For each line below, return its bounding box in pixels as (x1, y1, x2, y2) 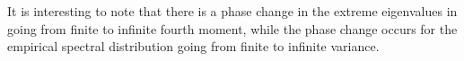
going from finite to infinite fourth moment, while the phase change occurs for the (7, 19, 458, 38)
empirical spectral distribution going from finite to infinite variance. (7, 37, 380, 56)
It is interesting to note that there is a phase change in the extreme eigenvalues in (7, 2, 458, 20)
